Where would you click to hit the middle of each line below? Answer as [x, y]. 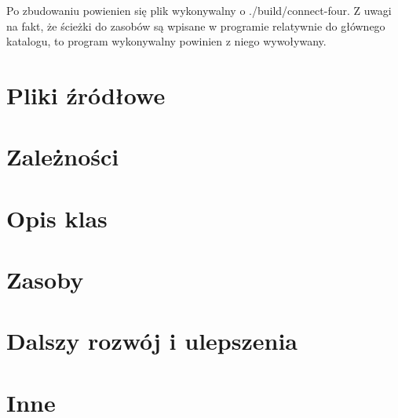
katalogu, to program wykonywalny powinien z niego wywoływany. [166, 41]
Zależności [63, 156]
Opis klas [57, 218]
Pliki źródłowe [86, 95]
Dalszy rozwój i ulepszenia [152, 341]
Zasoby [45, 280]
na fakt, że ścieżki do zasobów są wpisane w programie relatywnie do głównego [196, 25]
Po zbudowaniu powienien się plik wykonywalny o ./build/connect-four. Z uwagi [199, 10]
